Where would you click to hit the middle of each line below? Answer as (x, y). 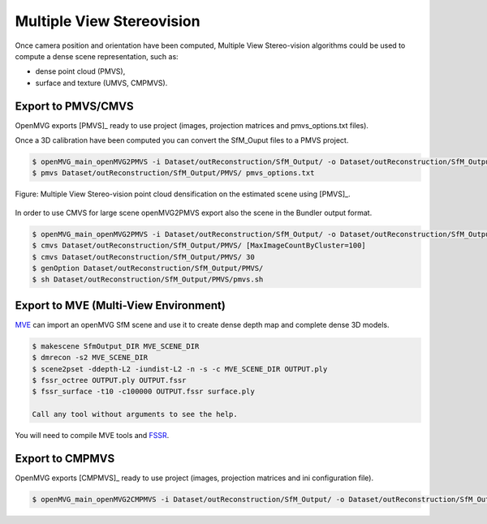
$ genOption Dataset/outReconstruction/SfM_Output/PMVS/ (148, 268)
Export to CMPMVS (65, 458)
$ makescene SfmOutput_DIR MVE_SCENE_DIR (116, 346)
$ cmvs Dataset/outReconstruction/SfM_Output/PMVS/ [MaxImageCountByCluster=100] (199, 246)
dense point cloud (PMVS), (80, 71)
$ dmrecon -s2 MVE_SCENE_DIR (90, 358)
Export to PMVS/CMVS (74, 106)
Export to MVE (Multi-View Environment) (121, 305)
